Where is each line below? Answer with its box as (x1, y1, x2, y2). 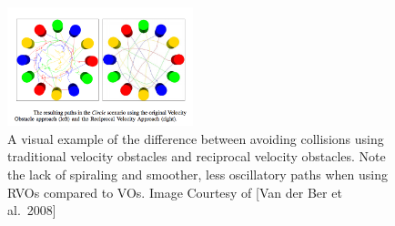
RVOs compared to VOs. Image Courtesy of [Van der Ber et (7, 182, 342, 201)
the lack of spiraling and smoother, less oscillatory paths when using (7, 165, 388, 184)
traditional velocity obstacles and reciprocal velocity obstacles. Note (7, 147, 386, 166)
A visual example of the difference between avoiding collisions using (7, 128, 384, 148)
